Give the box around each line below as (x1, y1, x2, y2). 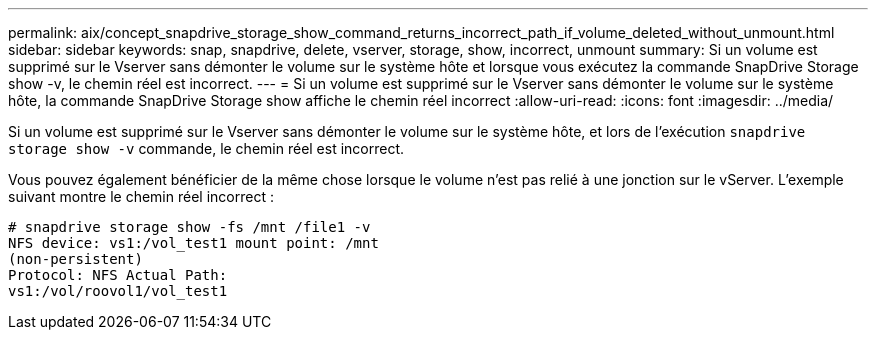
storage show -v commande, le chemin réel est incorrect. (8, 140, 405, 157)
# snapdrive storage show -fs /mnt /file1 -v (8, 219, 371, 235)
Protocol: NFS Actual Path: (8, 267, 228, 283)
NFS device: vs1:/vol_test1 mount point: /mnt (8, 235, 379, 251)
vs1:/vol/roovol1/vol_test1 (8, 283, 228, 299)
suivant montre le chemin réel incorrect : (8, 188, 274, 205)
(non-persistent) (8, 251, 143, 267)
